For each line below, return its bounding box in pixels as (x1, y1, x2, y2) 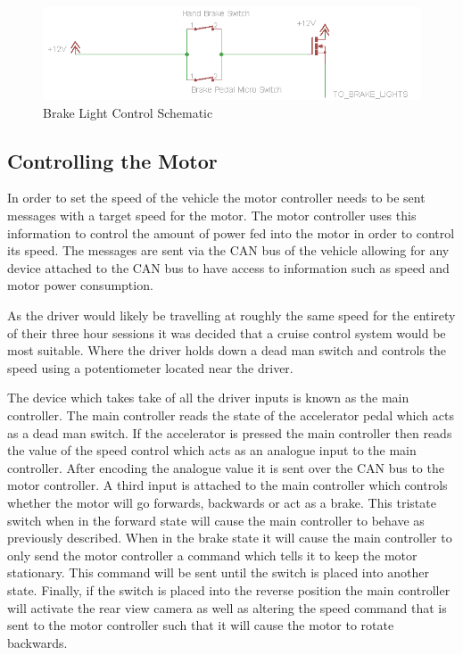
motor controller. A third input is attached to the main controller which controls (7, 476, 448, 494)
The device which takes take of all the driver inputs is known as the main (7, 388, 409, 407)
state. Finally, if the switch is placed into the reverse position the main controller (7, 580, 451, 599)
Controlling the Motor (7, 146, 218, 174)
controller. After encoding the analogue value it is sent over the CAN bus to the (7, 458, 444, 477)
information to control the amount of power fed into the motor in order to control (7, 223, 455, 242)
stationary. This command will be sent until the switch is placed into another (7, 563, 429, 582)
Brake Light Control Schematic (43, 103, 213, 121)
